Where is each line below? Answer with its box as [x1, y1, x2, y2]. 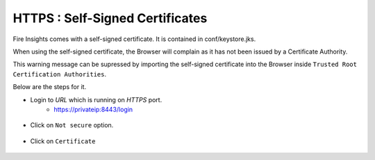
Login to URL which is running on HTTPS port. [30, 95, 162, 104]
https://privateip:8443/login [53, 105, 133, 113]
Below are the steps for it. [12, 83, 87, 91]
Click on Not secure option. [30, 121, 114, 129]
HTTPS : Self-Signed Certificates [12, 10, 208, 26]
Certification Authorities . [12, 70, 107, 78]
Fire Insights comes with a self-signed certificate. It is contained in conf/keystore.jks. [12, 35, 256, 43]
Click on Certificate [30, 136, 96, 145]
